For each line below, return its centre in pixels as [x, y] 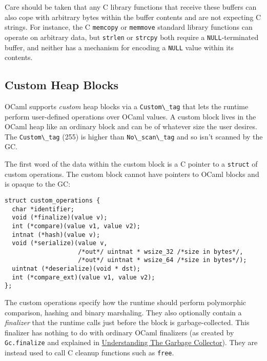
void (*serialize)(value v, [60, 243]
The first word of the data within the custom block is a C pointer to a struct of [131, 164]
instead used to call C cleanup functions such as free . [89, 353]
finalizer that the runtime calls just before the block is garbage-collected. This [127, 322]
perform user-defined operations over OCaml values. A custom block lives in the [130, 116]
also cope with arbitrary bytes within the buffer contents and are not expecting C [133, 17]
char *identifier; [43, 209]
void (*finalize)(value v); [60, 218]
